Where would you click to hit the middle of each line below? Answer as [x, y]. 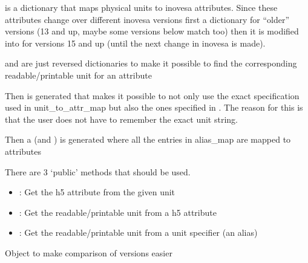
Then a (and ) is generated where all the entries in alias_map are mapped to [148, 139]
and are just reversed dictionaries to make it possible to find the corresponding [151, 63]
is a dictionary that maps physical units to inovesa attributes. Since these [141, 7]
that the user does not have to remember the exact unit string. [121, 119]
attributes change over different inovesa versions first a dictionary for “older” [147, 19]
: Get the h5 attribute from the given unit [97, 192]
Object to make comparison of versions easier [89, 252]
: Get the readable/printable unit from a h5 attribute [118, 212]
